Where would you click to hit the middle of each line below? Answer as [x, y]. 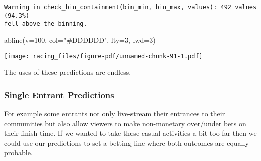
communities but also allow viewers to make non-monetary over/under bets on [125, 123]
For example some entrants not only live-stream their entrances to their [115, 113]
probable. [18, 153]
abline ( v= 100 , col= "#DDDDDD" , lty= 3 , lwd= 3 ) [80, 39]
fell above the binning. [46, 24]
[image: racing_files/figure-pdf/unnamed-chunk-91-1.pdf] [103, 56]
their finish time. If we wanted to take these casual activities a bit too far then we [130, 133]
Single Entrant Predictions [59, 94]
